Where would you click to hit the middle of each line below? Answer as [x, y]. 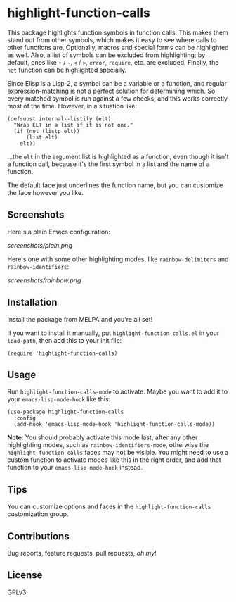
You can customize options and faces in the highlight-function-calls [109, 507]
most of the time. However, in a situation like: [72, 106]
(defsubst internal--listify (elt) [59, 119]
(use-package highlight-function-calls [66, 412]
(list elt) [42, 137]
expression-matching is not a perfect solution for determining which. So [111, 91]
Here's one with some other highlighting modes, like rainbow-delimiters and [118, 259]
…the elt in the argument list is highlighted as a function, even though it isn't [118, 156]
